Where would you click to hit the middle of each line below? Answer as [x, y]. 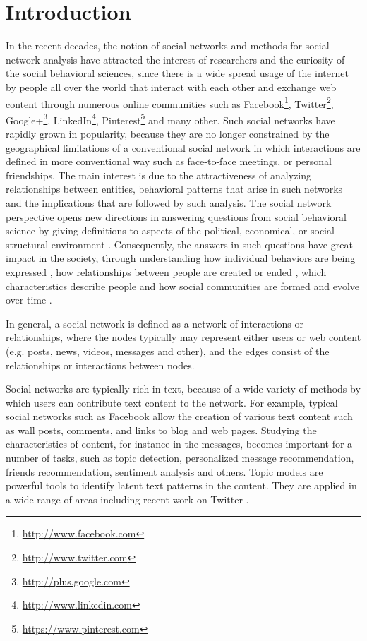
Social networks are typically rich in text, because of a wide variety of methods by [183, 389]
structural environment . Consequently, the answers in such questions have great [179, 244]
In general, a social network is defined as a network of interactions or [155, 323]
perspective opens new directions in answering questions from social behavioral [176, 216]
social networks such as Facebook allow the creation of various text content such [179, 416]
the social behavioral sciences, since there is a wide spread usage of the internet [177, 73]
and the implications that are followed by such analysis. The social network [169, 202]
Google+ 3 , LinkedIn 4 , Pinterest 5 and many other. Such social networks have [170, 119]
